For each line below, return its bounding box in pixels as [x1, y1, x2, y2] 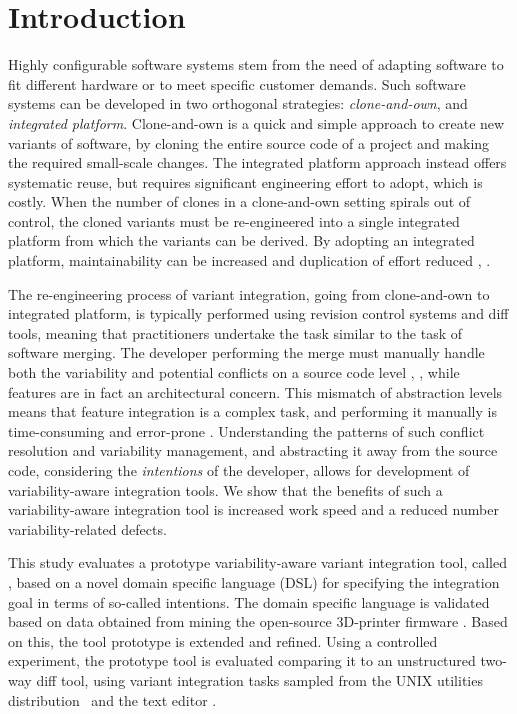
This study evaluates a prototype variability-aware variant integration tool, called [8, 552, 507, 573]
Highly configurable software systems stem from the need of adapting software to [8, 54, 504, 75]
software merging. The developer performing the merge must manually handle [8, 342, 485, 363]
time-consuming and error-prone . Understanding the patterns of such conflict [8, 420, 485, 441]
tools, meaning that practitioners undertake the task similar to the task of [8, 322, 462, 343]
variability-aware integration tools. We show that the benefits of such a [8, 479, 443, 500]
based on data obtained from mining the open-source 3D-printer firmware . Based [8, 611, 508, 632]
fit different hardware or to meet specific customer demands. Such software [8, 73, 466, 94]
